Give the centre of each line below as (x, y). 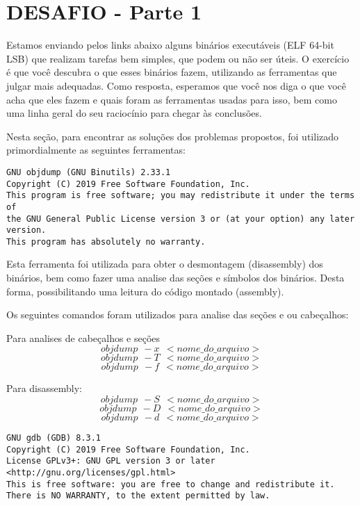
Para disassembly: (44, 388)
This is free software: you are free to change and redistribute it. (171, 484)
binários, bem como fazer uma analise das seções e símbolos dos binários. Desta (175, 278)
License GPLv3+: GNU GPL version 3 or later (111, 461)
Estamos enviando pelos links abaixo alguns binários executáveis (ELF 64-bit (170, 45)
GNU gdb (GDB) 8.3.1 (54, 438)
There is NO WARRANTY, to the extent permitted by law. (138, 496)
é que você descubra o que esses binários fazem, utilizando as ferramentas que (172, 72)
